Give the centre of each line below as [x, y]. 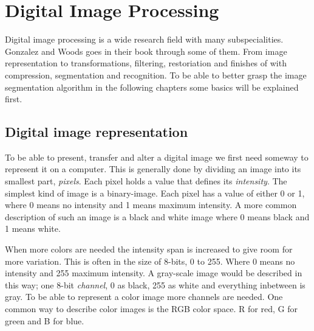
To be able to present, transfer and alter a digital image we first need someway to [157, 157]
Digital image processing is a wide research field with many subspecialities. [144, 39]
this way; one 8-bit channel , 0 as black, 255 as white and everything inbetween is [155, 284]
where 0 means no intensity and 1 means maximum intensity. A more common [151, 205]
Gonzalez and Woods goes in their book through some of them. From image [146, 51]
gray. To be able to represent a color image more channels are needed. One [144, 297]
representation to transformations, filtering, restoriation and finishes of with [146, 63]
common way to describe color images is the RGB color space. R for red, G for [151, 309]
